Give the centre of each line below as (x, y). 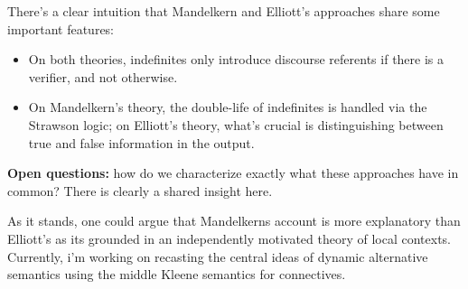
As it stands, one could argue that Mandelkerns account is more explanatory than (234, 221)
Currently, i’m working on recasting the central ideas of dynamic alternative (218, 256)
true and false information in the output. (141, 142)
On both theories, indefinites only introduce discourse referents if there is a (236, 59)
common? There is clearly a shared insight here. (140, 190)
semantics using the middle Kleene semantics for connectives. (177, 274)
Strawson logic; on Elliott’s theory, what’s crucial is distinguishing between (236, 124)
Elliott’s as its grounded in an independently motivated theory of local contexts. (229, 238)
